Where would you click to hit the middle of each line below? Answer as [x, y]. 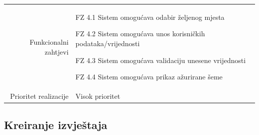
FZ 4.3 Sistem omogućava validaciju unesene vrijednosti [161, 60]
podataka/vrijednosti [108, 43]
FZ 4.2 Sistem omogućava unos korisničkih [140, 34]
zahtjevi [57, 51]
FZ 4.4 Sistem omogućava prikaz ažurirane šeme [149, 77]
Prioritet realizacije [39, 96]
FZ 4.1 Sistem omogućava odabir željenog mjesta [150, 17]
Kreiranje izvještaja [56, 125]
